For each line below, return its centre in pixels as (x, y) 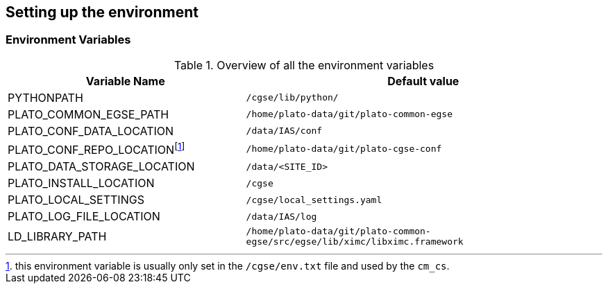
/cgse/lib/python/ (292, 98)
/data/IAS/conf (284, 131)
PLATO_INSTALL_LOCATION (81, 183)
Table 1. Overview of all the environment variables (304, 65)
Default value (423, 81)
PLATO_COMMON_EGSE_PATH (88, 114)
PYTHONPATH (45, 97)
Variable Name (125, 81)
